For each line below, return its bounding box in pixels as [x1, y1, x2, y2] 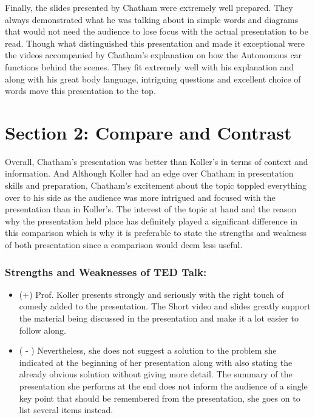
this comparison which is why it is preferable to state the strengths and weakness [5, 226, 307, 239]
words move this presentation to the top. [5, 84, 156, 97]
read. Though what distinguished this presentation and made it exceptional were [5, 36, 305, 49]
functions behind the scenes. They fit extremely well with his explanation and [5, 60, 294, 73]
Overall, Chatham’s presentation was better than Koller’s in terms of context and [5, 155, 308, 167]
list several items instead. [19, 403, 113, 416]
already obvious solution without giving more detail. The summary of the [19, 368, 293, 380]
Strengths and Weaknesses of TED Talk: [5, 264, 207, 279]
